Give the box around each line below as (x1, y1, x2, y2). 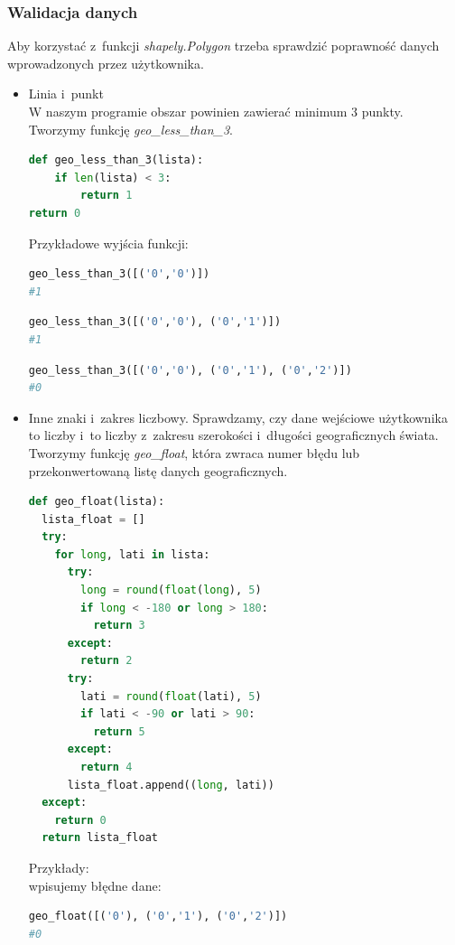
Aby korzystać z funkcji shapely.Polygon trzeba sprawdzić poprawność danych (7, 36, 440, 55)
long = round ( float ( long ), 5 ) (80, 584, 262, 597)
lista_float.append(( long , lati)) (67, 778, 274, 791)
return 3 (93, 619, 145, 632)
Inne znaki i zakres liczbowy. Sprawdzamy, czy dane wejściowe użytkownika (28, 407, 448, 426)
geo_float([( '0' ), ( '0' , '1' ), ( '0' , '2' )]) (28, 910, 288, 923)
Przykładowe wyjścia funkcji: (28, 233, 189, 252)
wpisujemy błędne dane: (28, 875, 162, 894)
